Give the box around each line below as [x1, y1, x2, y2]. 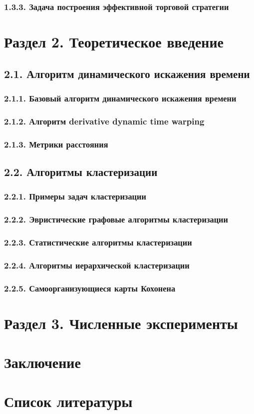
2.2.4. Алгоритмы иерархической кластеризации [4, 258, 190, 271]
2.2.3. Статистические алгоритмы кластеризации [4, 235, 192, 248]
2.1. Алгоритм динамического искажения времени [4, 65, 250, 81]
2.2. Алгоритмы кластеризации [4, 163, 158, 179]
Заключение [4, 352, 81, 372]
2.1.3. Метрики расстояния [4, 137, 108, 150]
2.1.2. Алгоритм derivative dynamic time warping [4, 114, 205, 127]
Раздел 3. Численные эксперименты [4, 312, 238, 333]
